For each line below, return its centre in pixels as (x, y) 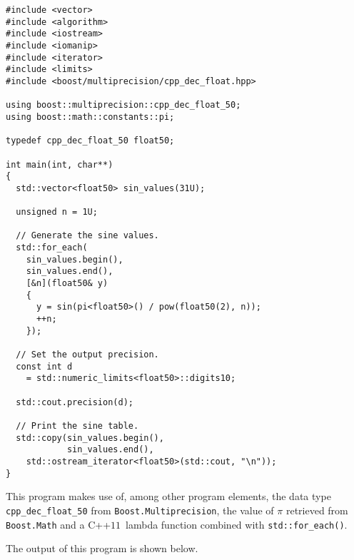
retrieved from (317, 510)
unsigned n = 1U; (57, 212)
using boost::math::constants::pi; (90, 117)
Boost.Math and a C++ (59, 524)
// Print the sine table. (77, 426)
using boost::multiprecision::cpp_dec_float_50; (123, 105)
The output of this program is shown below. (102, 548)
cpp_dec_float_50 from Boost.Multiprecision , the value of (140, 510)
